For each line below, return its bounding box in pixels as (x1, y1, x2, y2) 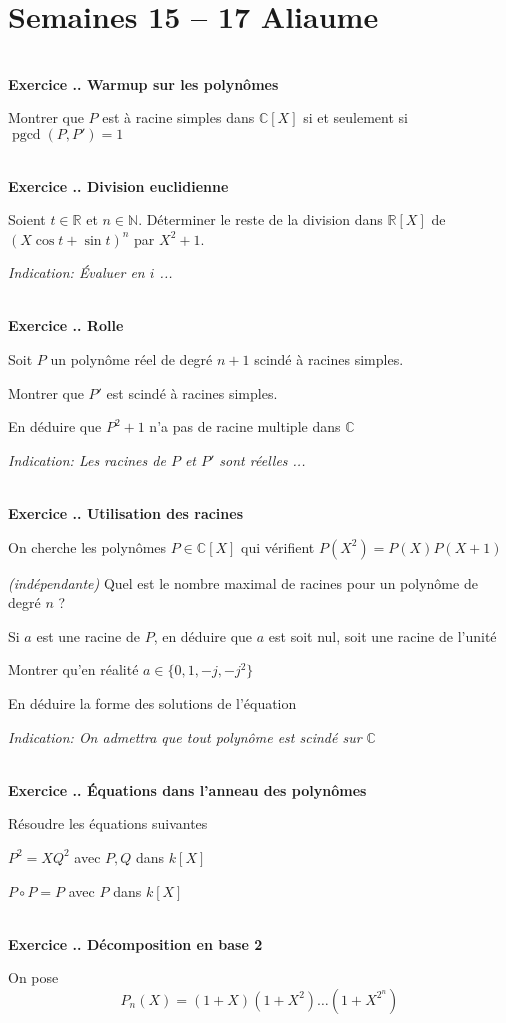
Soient (8, 209, 46, 230)
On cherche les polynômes (8, 536, 167, 557)
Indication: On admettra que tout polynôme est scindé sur (8, 726, 362, 747)
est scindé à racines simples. (106, 382, 278, 403)
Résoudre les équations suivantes (8, 813, 208, 834)
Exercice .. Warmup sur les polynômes (8, 73, 279, 94)
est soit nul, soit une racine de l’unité (268, 625, 497, 646)
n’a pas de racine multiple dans (149, 416, 341, 437)
